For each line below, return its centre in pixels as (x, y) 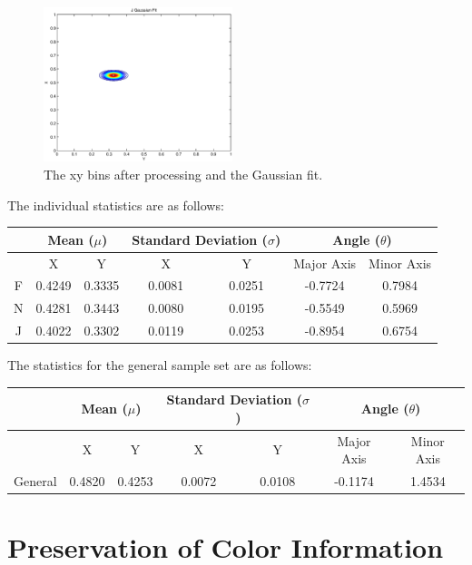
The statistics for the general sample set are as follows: (160, 365)
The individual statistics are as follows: (116, 205)
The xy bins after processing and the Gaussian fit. (183, 174)
